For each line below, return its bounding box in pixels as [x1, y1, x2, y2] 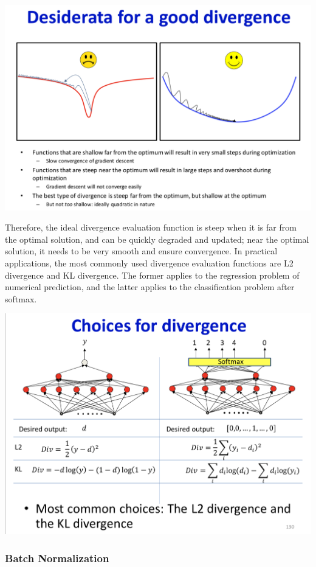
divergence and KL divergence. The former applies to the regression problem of [5, 268, 300, 281]
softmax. [5, 292, 37, 305]
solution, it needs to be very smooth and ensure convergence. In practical [5, 245, 278, 257]
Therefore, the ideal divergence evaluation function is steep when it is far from [5, 221, 297, 234]
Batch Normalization [5, 550, 109, 565]
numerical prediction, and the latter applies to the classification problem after [5, 280, 295, 293]
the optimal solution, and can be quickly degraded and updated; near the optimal [5, 232, 309, 245]
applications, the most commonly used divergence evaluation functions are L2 [5, 257, 294, 270]
